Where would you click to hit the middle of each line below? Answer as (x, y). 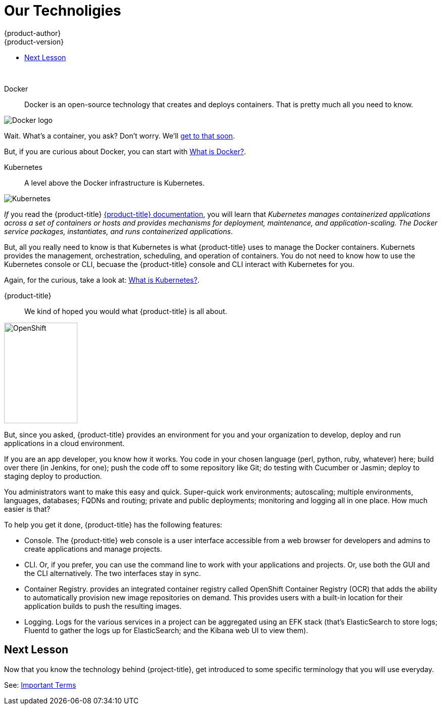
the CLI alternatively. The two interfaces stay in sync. (113, 573)
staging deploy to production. (53, 476)
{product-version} (34, 41)
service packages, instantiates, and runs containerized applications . (119, 231)
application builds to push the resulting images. (103, 606)
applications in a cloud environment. (64, 443)
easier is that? (27, 509)
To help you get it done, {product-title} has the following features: (113, 524)
